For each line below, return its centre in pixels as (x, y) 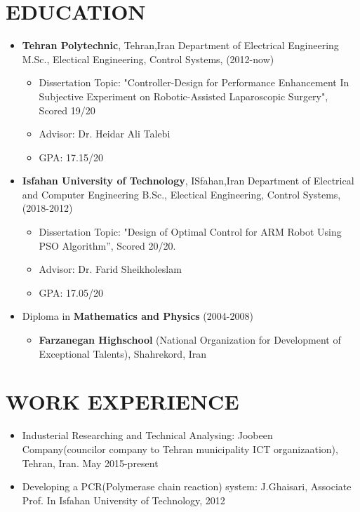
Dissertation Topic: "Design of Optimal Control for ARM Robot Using (190, 232)
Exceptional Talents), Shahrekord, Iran (123, 353)
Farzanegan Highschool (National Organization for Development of (190, 340)
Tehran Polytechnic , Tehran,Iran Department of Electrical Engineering (180, 45)
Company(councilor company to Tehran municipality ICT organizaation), (180, 449)
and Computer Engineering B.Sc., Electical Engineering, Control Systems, (181, 194)
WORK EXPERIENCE (122, 402)
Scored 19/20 (67, 110)
